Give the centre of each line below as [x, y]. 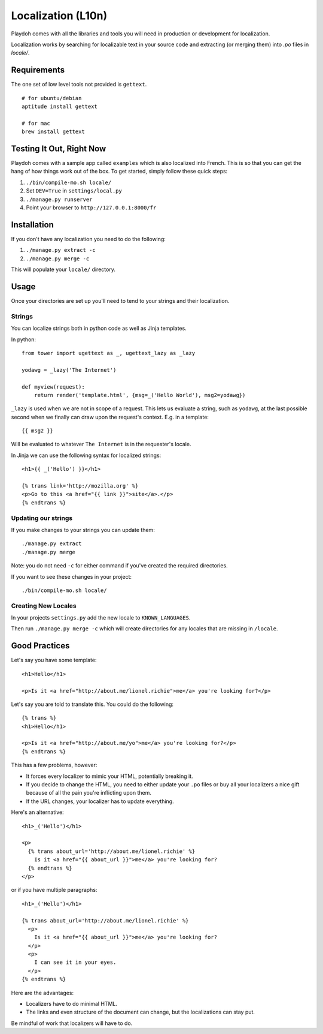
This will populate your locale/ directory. [63, 269]
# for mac [36, 123]
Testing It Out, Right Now [59, 149]
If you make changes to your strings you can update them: [83, 530]
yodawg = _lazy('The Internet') [69, 370]
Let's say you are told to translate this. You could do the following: [92, 704]
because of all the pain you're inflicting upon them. [89, 793]
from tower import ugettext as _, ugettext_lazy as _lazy [109, 353]
